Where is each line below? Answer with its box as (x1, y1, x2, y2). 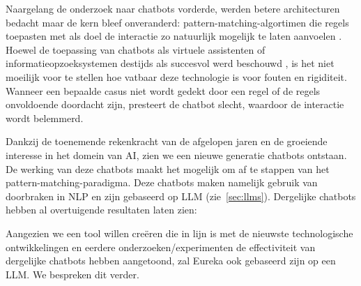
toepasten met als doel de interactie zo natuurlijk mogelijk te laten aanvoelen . (6, 29, 342, 43)
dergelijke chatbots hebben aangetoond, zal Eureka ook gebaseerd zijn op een (6, 253, 336, 268)
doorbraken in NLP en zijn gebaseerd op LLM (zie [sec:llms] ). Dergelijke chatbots (6, 188, 356, 203)
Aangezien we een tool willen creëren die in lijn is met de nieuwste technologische (6, 225, 353, 240)
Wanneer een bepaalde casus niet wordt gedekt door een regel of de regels (6, 83, 321, 98)
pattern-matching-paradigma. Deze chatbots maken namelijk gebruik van (6, 175, 318, 190)
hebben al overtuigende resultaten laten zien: (6, 202, 197, 217)
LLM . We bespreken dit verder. (6, 266, 139, 281)
